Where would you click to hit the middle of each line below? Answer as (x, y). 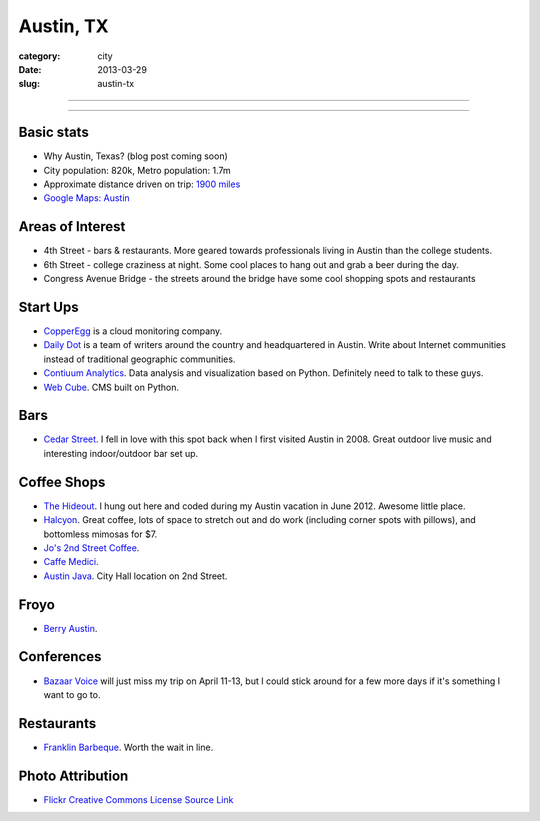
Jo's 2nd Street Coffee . (91, 547)
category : (39, 56)
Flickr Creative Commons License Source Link (138, 799)
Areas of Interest (72, 226)
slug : (29, 84)
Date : (30, 69)
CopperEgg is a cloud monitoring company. (133, 331)
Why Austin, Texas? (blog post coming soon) (136, 156)
